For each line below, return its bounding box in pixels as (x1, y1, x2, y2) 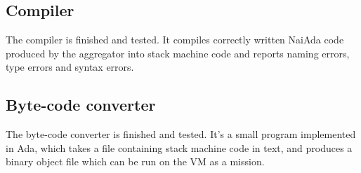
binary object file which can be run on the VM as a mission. (6, 154, 265, 169)
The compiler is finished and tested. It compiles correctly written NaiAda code (6, 32, 344, 47)
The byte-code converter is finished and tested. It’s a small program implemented (6, 127, 356, 141)
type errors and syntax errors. (6, 60, 134, 74)
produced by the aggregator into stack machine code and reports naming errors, (6, 46, 350, 60)
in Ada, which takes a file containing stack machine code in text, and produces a (6, 140, 353, 155)
